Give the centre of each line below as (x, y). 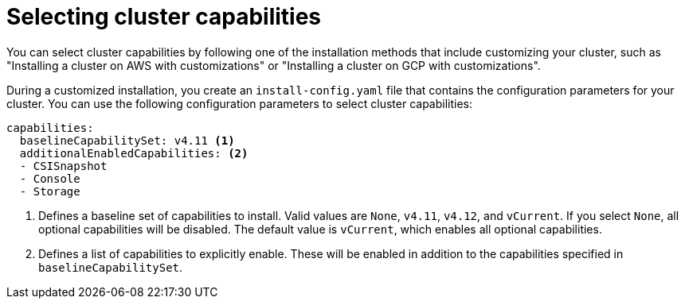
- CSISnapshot (63, 166)
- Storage (50, 191)
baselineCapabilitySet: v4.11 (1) (127, 140)
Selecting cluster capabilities (164, 17)
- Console (50, 178)
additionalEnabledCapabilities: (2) (134, 153)
